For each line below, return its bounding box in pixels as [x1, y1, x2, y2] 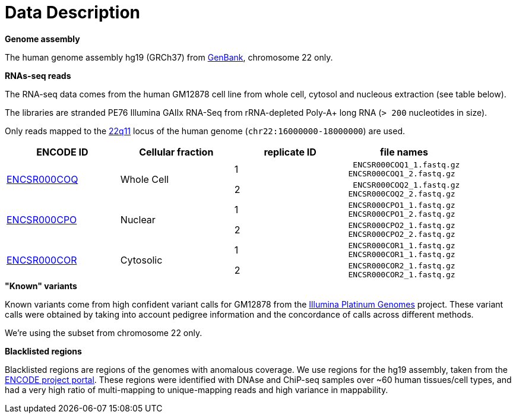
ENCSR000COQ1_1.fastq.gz [353, 160, 460, 169]
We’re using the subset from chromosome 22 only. [5, 327, 202, 338]
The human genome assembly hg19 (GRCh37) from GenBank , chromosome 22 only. [5, 52, 333, 62]
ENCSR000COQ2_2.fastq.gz [348, 189, 455, 198]
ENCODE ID [36, 145, 88, 158]
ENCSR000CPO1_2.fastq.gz [348, 209, 455, 218]
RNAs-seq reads [5, 70, 71, 81]
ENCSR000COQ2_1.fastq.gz [353, 180, 460, 189]
